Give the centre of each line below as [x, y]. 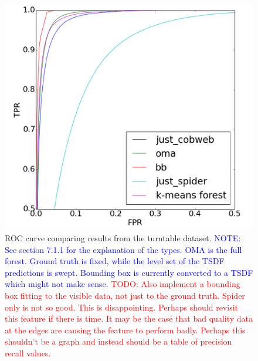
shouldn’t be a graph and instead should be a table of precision [118, 341]
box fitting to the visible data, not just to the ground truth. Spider [125, 296]
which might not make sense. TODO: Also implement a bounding [123, 284]
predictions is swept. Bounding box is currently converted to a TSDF [129, 272]
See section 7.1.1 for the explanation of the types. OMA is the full [123, 249]
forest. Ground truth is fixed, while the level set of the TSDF [115, 261]
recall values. [28, 352]
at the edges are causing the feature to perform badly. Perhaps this [125, 330]
